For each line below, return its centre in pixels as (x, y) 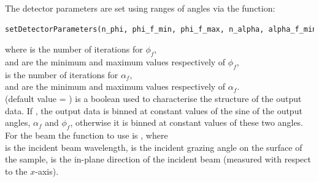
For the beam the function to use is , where (86, 135)
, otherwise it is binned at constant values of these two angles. (187, 122)
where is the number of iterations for (74, 49)
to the (16, 171)
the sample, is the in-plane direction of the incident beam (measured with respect (158, 159)
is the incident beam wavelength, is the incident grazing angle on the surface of (154, 147)
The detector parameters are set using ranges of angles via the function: (140, 8)
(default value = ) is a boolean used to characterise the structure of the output (153, 98)
